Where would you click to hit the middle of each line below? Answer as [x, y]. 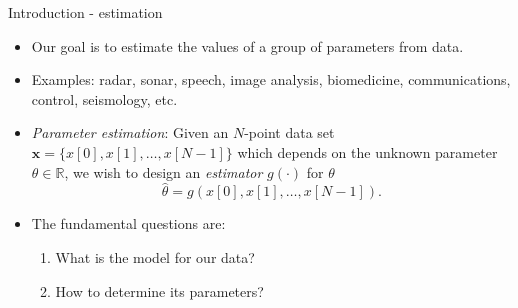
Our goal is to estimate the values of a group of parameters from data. [247, 45]
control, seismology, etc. [104, 98]
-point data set [289, 132]
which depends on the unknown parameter [367, 151]
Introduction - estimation [85, 12]
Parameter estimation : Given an [130, 132]
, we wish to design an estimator [163, 171]
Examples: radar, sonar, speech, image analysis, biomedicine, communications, [271, 79]
